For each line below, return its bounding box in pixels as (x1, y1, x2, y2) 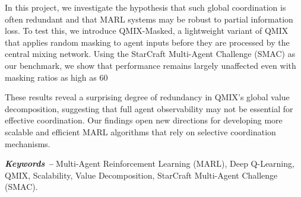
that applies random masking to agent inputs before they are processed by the (5, 36, 290, 48)
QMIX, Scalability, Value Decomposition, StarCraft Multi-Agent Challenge (5, 169, 278, 181)
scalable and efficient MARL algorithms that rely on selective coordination (5, 125, 276, 138)
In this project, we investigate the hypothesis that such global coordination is (5, 1, 286, 13)
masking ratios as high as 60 (5, 71, 108, 83)
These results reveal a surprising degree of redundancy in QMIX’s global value (5, 91, 290, 103)
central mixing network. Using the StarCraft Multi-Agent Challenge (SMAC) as (5, 47, 296, 60)
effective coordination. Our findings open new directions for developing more (5, 114, 283, 126)
